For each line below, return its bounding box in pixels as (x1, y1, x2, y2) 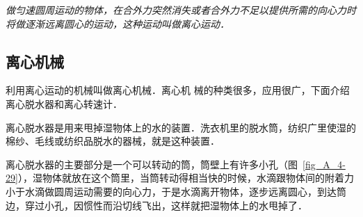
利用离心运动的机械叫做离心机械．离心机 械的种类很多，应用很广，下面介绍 (6, 83, 350, 97)
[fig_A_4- (302, 156, 346, 171)
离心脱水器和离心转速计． (6, 96, 122, 111)
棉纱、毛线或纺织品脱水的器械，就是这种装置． (6, 134, 220, 148)
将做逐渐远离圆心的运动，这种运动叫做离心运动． (6, 16, 229, 31)
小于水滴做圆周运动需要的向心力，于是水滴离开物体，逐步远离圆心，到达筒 (6, 184, 346, 198)
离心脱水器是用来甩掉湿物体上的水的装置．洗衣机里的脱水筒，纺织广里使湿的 (6, 120, 356, 134)
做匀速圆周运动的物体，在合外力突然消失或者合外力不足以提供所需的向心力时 (6, 3, 356, 17)
